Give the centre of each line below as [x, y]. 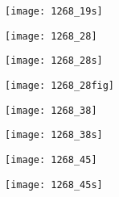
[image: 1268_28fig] [60, 85]
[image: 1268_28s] [54, 61]
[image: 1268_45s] [54, 184]
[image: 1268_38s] [54, 135]
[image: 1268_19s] [54, 11]
